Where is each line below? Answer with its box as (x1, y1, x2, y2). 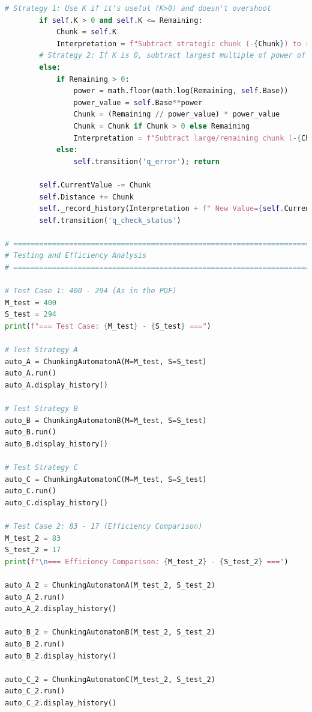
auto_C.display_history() (5, 498, 108, 507)
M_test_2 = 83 (5, 534, 61, 543)
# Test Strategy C (5, 463, 78, 472)
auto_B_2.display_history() (5, 651, 117, 660)
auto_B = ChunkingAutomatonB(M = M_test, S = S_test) (5, 416, 207, 425)
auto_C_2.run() (5, 687, 65, 696)
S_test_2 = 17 (5, 546, 61, 555)
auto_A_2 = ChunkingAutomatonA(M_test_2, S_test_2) (5, 581, 215, 590)
